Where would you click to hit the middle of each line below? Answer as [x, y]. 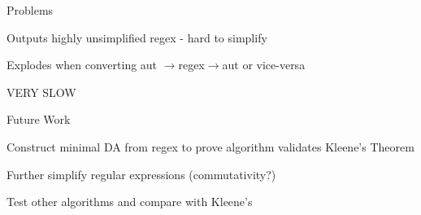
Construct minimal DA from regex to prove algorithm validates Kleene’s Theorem [210, 146]
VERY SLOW [41, 92]
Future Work [39, 119]
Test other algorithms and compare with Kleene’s [130, 202]
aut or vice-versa [264, 65]
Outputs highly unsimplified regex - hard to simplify [137, 37]
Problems [30, 10]
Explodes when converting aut [82, 65]
